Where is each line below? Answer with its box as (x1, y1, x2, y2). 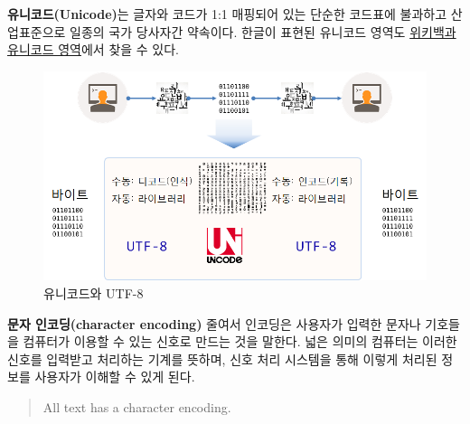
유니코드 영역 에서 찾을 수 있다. (7, 40, 179, 59)
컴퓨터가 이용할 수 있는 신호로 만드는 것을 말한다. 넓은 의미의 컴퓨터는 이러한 (23, 332, 457, 351)
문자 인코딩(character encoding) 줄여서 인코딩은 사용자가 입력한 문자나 (7, 314, 421, 333)
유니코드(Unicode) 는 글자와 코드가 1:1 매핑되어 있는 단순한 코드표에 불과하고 (7, 5, 447, 23)
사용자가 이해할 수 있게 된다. (34, 367, 195, 386)
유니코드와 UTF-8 (43, 283, 144, 302)
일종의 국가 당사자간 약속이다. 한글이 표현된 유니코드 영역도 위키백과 (70, 22, 456, 41)
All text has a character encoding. (42, 397, 231, 416)
